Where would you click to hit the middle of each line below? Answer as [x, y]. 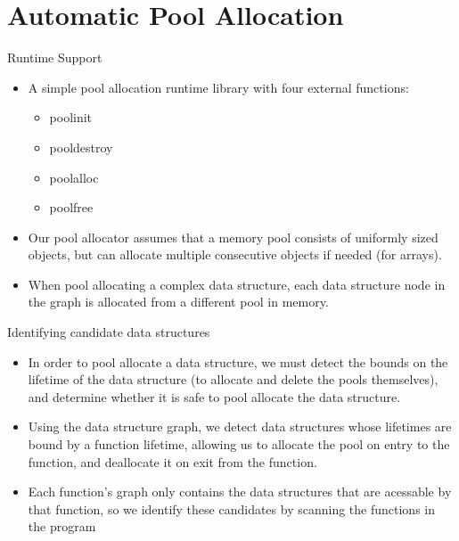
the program [62, 526]
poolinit [71, 117]
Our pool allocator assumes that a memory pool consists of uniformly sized [233, 237]
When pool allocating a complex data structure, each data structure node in [237, 284]
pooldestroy [81, 147]
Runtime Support [55, 57]
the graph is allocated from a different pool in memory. [178, 302]
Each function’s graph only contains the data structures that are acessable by [240, 492]
